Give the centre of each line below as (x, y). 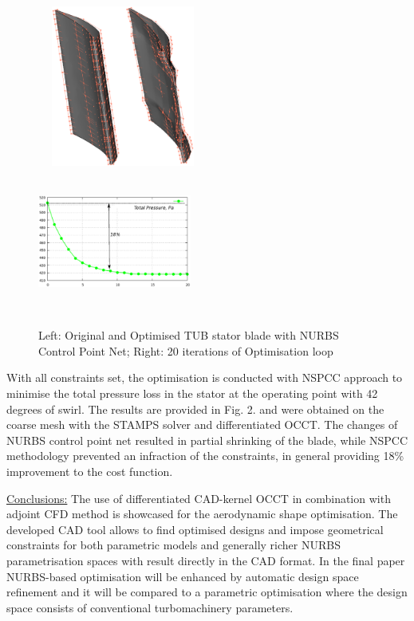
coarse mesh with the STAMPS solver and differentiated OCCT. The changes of (202, 424)
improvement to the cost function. (90, 471)
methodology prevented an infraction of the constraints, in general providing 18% (205, 456)
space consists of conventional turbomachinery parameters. (150, 607)
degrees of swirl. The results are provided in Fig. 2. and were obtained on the (195, 409)
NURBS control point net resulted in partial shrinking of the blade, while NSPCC (207, 440)
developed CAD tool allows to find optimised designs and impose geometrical (195, 529)
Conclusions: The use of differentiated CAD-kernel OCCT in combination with (199, 498)
